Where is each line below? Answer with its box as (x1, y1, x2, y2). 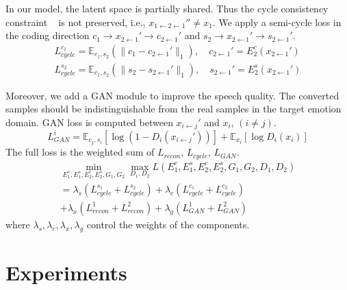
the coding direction (5, 28, 90, 43)
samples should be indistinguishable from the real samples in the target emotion (5, 101, 342, 116)
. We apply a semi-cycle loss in (212, 14, 342, 29)
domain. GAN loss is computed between (5, 115, 173, 130)
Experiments (5, 258, 127, 286)
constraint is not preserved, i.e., (5, 14, 146, 29)
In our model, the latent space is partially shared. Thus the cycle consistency (5, 1, 329, 15)
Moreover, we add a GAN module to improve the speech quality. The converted (5, 88, 339, 102)
